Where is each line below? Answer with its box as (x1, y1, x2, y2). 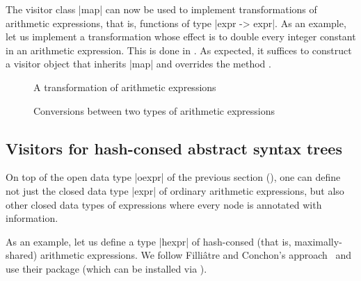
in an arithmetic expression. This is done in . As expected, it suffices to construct (6, 42, 352, 57)
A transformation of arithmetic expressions (33, 79, 216, 94)
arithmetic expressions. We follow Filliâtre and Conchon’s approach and (40, 248, 352, 262)
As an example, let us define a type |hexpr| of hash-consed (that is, (6, 234, 291, 248)
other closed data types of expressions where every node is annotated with (6, 197, 322, 211)
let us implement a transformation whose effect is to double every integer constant (6, 29, 356, 44)
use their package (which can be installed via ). (6, 261, 207, 275)
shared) (6, 248, 38, 262)
